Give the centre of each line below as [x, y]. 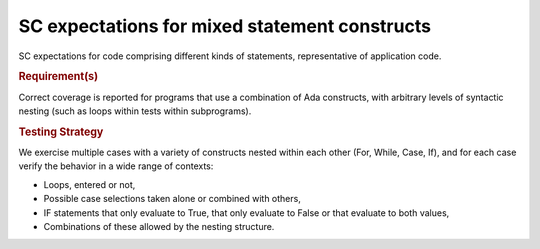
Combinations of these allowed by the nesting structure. [159, 226]
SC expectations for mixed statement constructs [225, 26]
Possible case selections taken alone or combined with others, [172, 199]
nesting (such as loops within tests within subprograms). [135, 111]
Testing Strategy [61, 132]
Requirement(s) [58, 77]
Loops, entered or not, [89, 184]
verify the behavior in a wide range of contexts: [116, 166]
